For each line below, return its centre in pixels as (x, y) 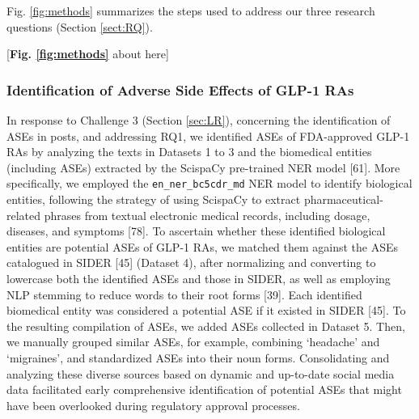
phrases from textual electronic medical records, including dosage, (207, 215)
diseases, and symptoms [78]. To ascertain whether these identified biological (196, 231)
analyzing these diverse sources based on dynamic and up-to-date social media (201, 373)
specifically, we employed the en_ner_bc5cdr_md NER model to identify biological (209, 183)
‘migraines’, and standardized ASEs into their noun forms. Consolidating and (198, 357)
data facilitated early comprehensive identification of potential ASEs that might (204, 389)
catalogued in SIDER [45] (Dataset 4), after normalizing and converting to (191, 262)
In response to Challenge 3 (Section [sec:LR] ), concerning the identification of (199, 120)
